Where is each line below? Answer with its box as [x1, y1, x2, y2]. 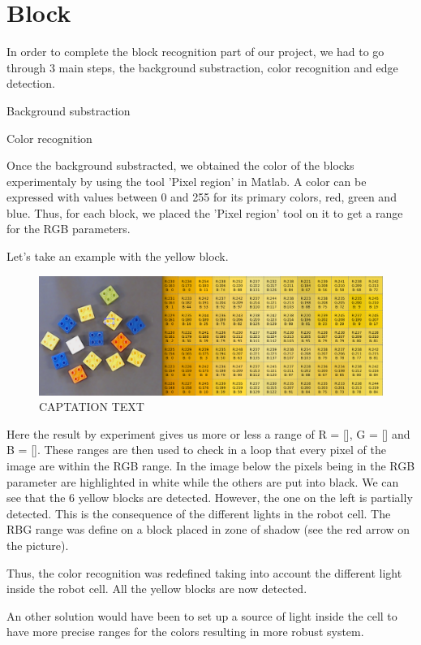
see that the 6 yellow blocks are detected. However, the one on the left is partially [6, 489, 413, 506]
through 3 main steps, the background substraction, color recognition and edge [6, 58, 398, 76]
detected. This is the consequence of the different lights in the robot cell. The [6, 504, 391, 522]
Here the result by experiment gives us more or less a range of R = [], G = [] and [6, 425, 410, 442]
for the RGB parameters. [6, 220, 131, 237]
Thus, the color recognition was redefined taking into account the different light [6, 564, 402, 581]
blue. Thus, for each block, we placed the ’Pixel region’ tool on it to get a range [6, 204, 403, 221]
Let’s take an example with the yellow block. [6, 248, 229, 265]
